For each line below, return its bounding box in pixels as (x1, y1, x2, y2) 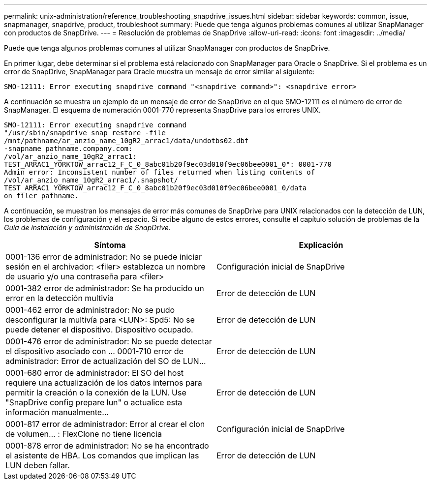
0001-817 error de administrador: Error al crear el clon (5, 419, 205, 429)
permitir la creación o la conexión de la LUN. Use (5, 388, 186, 397)
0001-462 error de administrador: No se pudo (5, 305, 175, 315)
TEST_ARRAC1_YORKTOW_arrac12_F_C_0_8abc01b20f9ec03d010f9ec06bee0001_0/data (4, 184, 307, 192)
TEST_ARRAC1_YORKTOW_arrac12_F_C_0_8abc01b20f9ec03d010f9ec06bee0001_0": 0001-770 (4, 160, 332, 168)
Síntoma (94, 240, 126, 250)
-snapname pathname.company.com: (4, 145, 133, 152)
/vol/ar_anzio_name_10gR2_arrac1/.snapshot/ (4, 176, 179, 184)
